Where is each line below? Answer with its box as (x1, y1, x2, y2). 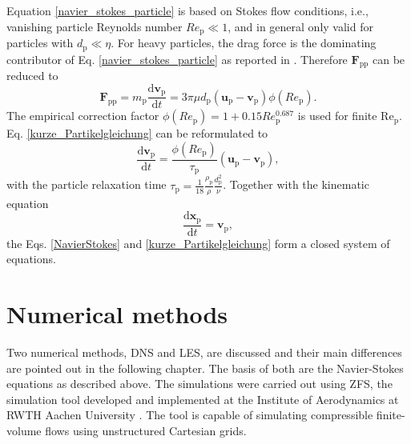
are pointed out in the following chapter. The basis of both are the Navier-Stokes (6, 359, 404, 376)
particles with (6, 34, 74, 51)
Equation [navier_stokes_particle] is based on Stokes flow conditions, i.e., (6, 2, 369, 18)
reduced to (6, 67, 58, 84)
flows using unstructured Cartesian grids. (45, 422, 247, 438)
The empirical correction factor (6, 107, 159, 124)
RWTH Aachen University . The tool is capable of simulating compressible (6, 406, 373, 423)
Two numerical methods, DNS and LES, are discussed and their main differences (6, 343, 402, 360)
